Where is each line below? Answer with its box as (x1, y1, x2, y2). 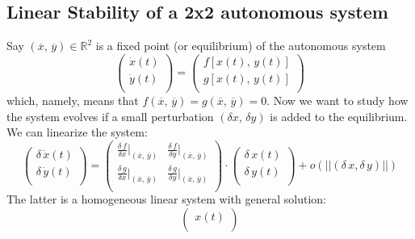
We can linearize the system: (6, 124, 148, 140)
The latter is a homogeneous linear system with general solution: (6, 191, 326, 208)
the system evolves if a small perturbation (6, 107, 214, 124)
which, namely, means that (6, 91, 139, 108)
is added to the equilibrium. (270, 107, 408, 124)
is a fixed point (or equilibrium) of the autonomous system (95, 37, 386, 54)
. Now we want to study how (266, 91, 409, 108)
